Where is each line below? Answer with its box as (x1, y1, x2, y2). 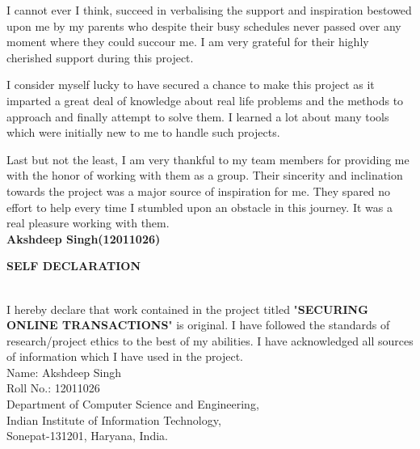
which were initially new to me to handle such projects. (6, 124, 280, 141)
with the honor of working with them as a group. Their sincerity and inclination (6, 167, 403, 184)
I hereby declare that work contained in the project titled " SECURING (6, 300, 368, 317)
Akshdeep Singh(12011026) (6, 230, 161, 247)
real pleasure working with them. (6, 214, 170, 231)
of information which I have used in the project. (6, 348, 244, 365)
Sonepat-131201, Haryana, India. (6, 427, 168, 444)
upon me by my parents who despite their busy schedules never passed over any (6, 17, 401, 34)
